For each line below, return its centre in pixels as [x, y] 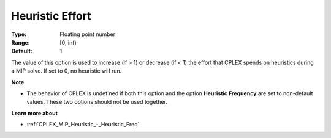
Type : [19, 34]
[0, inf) [68, 42]
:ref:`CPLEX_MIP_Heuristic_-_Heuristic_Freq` [83, 125]
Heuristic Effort [51, 16]
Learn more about [35, 113]
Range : [21, 42]
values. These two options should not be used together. [97, 102]
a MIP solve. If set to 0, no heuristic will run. [67, 71]
